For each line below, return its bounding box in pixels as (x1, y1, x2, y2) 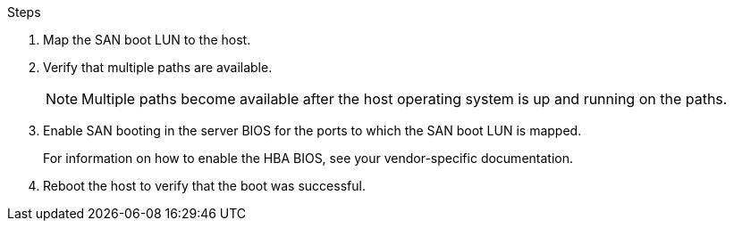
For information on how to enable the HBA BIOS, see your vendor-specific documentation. (43, 151, 573, 166)
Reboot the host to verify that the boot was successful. (43, 178, 366, 193)
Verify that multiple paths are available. (43, 60, 273, 75)
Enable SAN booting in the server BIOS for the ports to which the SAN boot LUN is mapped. (43, 123, 582, 138)
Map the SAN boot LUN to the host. (43, 32, 251, 47)
